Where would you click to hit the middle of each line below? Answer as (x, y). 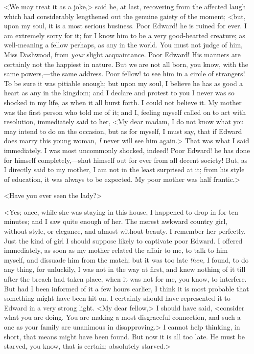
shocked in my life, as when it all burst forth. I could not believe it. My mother (123, 102)
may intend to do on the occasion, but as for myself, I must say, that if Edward (123, 131)
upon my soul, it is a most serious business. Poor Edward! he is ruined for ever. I (125, 26)
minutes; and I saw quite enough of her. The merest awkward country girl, (116, 221)
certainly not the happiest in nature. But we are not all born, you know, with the (126, 64)
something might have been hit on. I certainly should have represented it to (117, 298)
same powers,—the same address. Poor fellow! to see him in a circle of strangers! (125, 74)
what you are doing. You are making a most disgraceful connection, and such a (122, 317)
